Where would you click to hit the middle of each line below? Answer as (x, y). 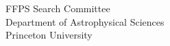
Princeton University (49, 35)
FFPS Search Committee (58, 8)
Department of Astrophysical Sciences (85, 21)
